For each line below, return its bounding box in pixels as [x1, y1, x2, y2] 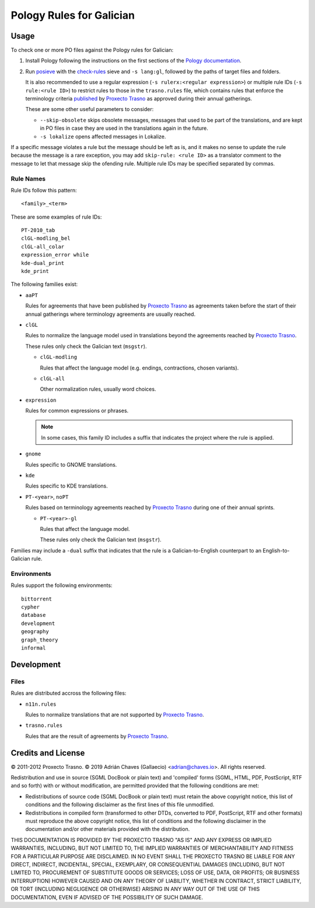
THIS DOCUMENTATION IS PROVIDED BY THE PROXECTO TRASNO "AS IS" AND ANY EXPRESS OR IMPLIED [10, 836, 272, 843]
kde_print [21, 268, 49, 275]
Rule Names [10, 174, 46, 182]
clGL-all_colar [21, 243, 65, 250]
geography [21, 629, 49, 635]
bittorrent [21, 595, 52, 602]
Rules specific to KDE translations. [25, 482, 108, 489]
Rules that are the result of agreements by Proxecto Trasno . [25, 733, 169, 740]
